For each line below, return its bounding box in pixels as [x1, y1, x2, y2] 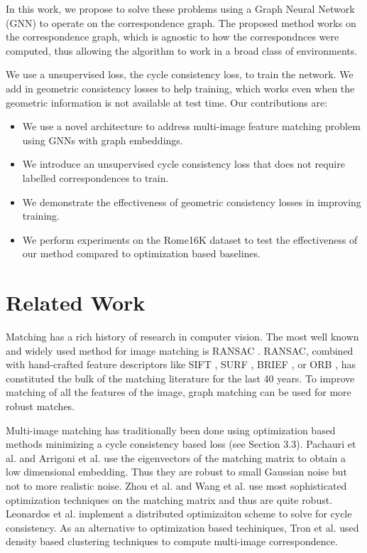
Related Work [6, 288, 146, 317]
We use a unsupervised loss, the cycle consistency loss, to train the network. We [6, 67, 354, 82]
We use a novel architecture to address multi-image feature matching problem [22, 119, 361, 134]
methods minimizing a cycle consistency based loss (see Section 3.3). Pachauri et [6, 436, 356, 451]
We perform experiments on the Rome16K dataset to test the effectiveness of [22, 232, 358, 247]
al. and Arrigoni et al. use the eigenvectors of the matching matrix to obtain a [6, 450, 346, 465]
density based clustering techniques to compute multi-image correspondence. [6, 534, 338, 549]
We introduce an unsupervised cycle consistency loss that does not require [22, 156, 345, 171]
